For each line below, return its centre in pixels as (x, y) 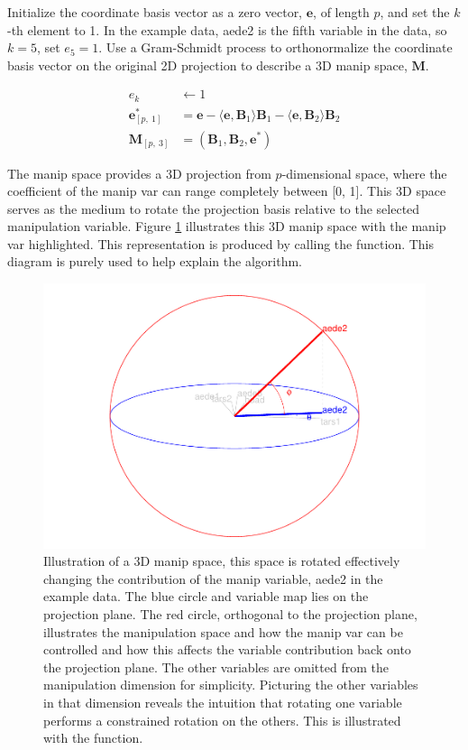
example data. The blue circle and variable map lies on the (206, 596)
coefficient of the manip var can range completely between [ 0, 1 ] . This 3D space (227, 191)
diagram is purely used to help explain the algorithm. (155, 261)
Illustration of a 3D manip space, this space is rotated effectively (222, 561)
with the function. (93, 738)
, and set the (415, 12)
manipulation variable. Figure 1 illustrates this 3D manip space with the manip (227, 226)
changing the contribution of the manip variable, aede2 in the (213, 578)
